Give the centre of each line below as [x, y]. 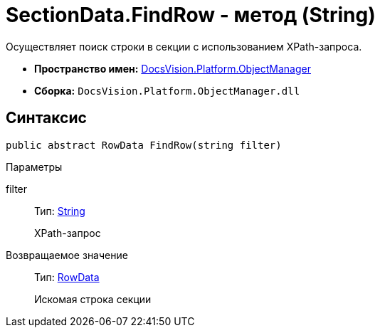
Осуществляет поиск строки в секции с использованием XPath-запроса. [184, 46]
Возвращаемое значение [67, 255]
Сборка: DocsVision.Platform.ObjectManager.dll [167, 90]
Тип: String [60, 211]
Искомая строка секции [93, 299]
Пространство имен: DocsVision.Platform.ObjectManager [173, 68]
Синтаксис [46, 118]
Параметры [34, 166]
